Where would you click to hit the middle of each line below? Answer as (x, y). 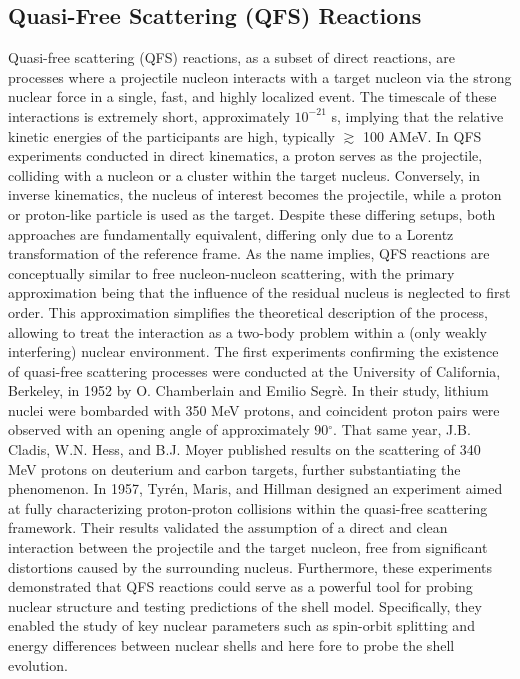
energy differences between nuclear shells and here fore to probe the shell (231, 645)
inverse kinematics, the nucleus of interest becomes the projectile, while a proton (255, 194)
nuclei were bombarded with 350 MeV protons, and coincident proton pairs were (254, 409)
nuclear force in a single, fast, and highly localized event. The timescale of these (252, 96)
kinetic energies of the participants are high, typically (171, 135)
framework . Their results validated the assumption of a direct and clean (228, 527)
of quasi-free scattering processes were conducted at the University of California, (254, 370)
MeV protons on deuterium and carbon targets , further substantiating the (234, 468)
